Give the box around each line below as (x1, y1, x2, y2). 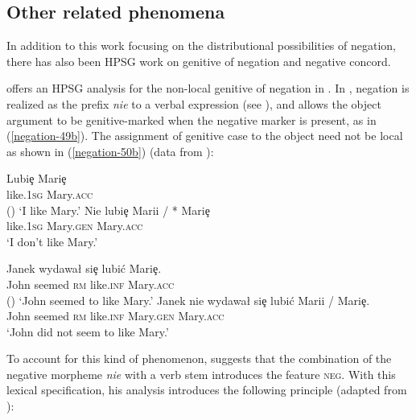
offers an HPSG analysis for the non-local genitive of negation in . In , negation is (6, 80, 410, 97)
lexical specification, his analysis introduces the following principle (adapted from (6, 381, 407, 398)
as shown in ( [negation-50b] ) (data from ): (6, 142, 214, 159)
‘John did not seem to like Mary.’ (6, 323, 169, 340)
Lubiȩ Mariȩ (6, 170, 67, 187)
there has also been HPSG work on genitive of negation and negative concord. (6, 52, 391, 69)
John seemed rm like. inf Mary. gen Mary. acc (6, 307, 224, 324)
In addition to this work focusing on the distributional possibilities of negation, (6, 37, 397, 54)
